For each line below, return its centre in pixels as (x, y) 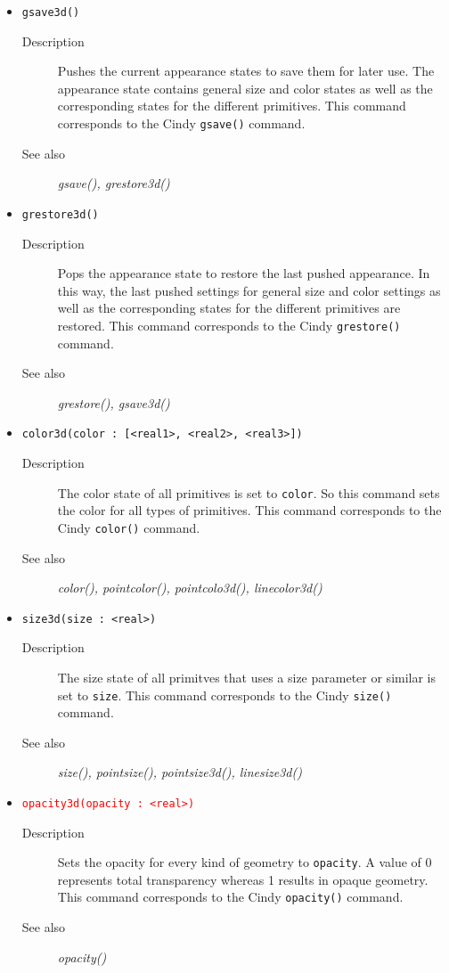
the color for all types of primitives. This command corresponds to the (249, 510)
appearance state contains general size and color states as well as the (245, 88)
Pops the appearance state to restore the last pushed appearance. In (244, 273)
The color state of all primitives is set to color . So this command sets (249, 492)
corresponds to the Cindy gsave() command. (181, 123)
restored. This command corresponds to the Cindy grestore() (229, 325)
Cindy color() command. (129, 527)
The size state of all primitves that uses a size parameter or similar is (247, 677)
